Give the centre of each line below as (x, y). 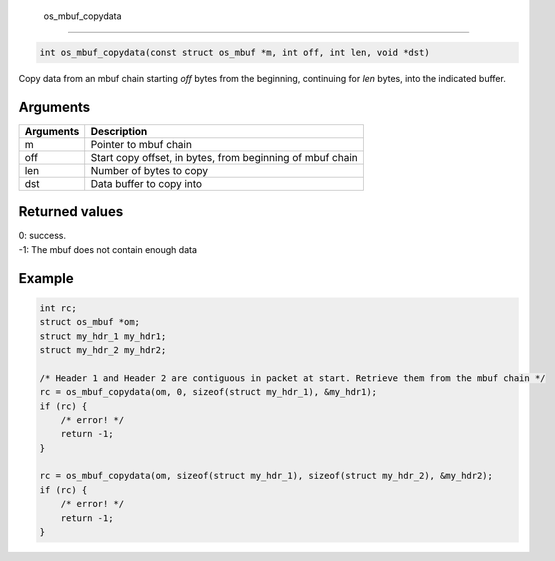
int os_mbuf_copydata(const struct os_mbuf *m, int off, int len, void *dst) (234, 52)
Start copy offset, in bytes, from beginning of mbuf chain (224, 157)
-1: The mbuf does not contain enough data (108, 249)
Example (46, 278)
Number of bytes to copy (149, 170)
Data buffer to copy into (146, 183)
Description (119, 131)
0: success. (42, 236)
